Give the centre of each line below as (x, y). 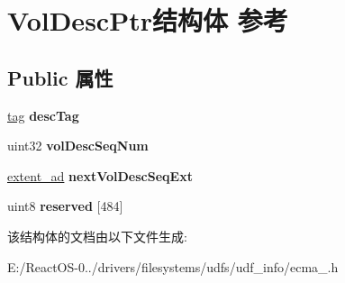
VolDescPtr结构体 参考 (148, 20)
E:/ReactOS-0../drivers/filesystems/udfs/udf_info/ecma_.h (173, 266)
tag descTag (43, 115)
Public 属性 (60, 77)
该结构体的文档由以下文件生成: (97, 236)
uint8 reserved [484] (65, 206)
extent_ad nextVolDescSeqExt (100, 175)
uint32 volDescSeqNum (78, 146)
